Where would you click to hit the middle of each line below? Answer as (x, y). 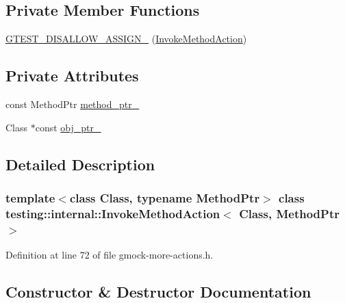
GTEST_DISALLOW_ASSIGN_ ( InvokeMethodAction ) (126, 39)
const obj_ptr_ (68, 127)
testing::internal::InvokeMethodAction (113, 213)
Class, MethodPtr (289, 213)
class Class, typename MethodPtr (165, 197)
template (30, 197)
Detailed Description (80, 164)
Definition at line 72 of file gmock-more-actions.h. (110, 255)
